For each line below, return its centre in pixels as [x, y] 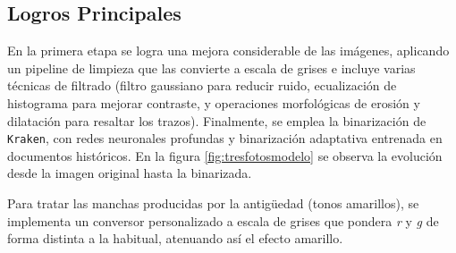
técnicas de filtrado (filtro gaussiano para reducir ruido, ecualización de [202, 85]
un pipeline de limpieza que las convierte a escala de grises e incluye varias [211, 67]
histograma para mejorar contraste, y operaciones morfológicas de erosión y [214, 102]
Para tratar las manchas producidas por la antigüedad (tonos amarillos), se [213, 203]
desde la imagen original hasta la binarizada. [130, 173]
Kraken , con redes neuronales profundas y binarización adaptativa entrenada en [225, 138]
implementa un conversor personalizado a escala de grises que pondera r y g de [223, 220]
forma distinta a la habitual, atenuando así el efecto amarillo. [175, 238]
